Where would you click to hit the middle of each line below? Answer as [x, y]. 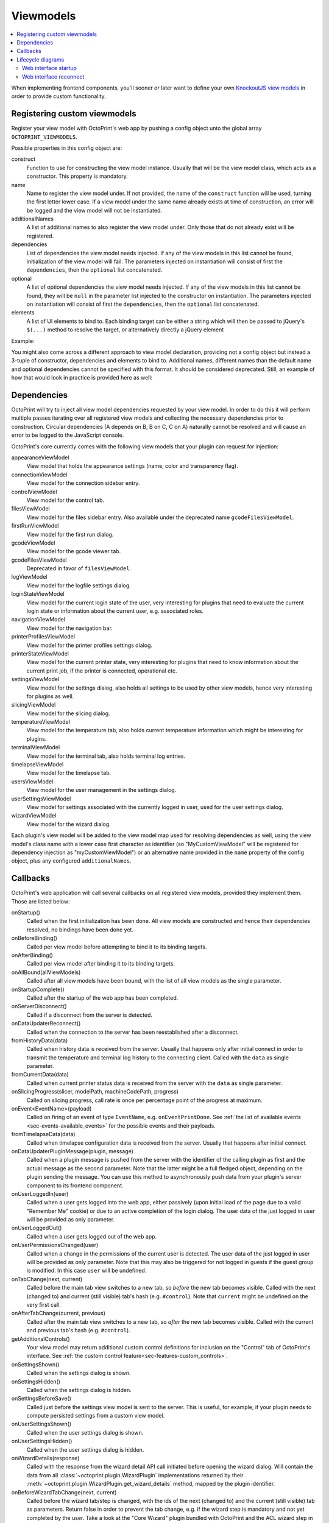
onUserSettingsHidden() [42, 1441]
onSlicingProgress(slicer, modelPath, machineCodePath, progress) [95, 1092]
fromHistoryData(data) [40, 1040]
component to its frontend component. [75, 1186]
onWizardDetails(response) [45, 1458]
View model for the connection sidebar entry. [83, 483]
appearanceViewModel [40, 458]
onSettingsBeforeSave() [41, 1399]
